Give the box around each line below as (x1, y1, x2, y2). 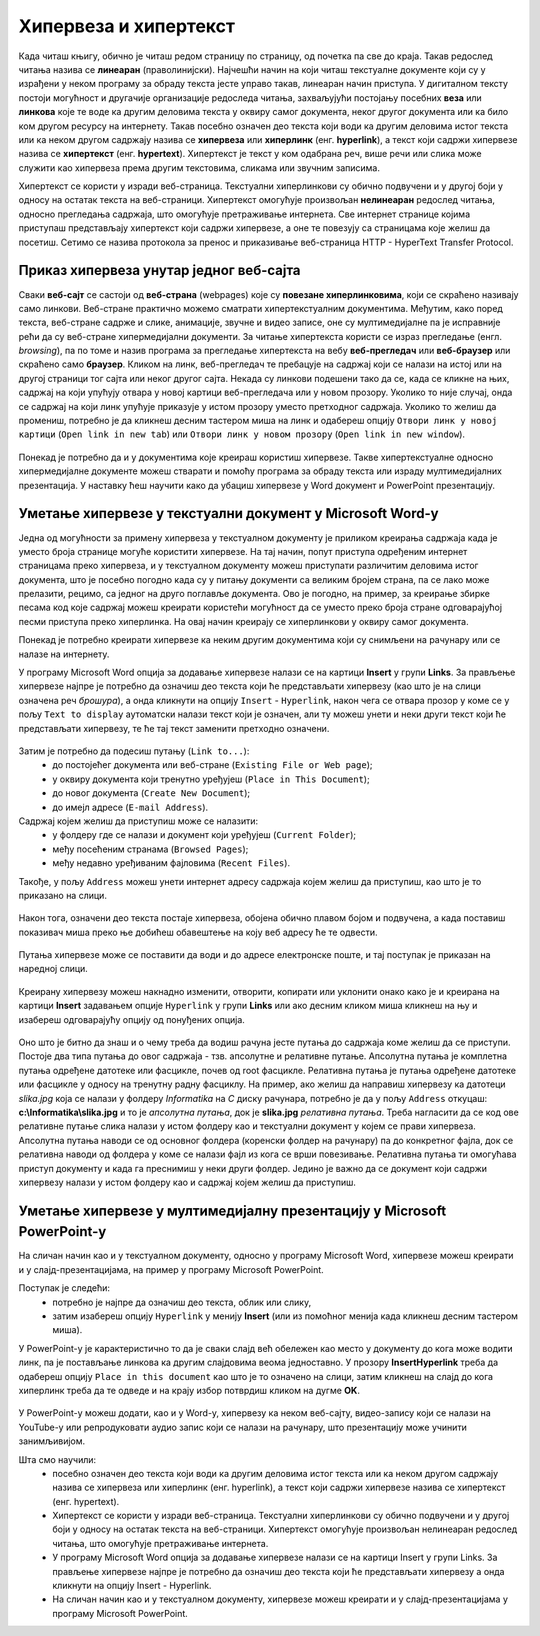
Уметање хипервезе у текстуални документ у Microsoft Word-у (18, 505, 439, 522)
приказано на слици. (18, 889, 107, 901)
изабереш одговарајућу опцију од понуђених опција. (18, 1013, 245, 1025)
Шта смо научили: (18, 1453, 97, 1465)
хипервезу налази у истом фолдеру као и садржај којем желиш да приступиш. (18, 1176, 357, 1188)
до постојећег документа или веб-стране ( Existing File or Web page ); (52, 759, 373, 771)
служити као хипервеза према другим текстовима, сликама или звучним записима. (18, 161, 380, 174)
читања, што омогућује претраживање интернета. (52, 1537, 269, 1549)
